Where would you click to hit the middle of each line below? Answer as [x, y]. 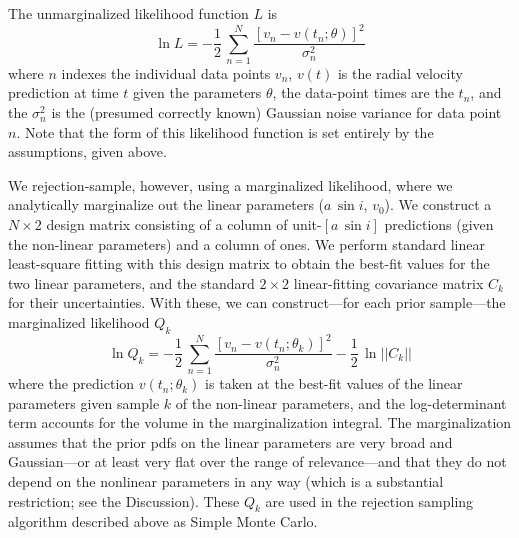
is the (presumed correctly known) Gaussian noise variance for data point [276, 112]
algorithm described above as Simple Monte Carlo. [163, 521]
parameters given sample [84, 402]
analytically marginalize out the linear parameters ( [166, 204]
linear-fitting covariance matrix [388, 282]
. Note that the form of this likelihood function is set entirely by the [225, 131]
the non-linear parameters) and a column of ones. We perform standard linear [246, 243]
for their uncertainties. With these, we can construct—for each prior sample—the [257, 302]
